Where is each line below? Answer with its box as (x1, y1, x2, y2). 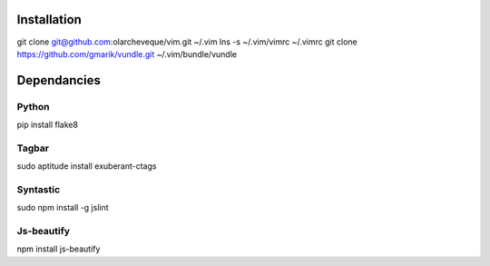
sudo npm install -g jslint (16, 202, 109, 213)
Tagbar (16, 142, 50, 154)
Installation (16, 12, 82, 27)
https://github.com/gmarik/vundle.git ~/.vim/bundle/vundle (16, 48, 238, 59)
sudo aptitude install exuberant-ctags (16, 161, 157, 172)
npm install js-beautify (16, 243, 101, 254)
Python (16, 100, 50, 113)
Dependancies (16, 73, 102, 88)
